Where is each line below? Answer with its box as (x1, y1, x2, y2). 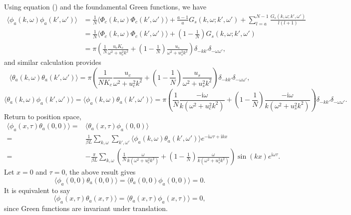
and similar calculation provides (4, 57, 101, 67)
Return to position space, (4, 111, 81, 121)
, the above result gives (65, 167, 136, 177)
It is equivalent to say (4, 185, 70, 195)
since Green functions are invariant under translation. (4, 203, 168, 213)
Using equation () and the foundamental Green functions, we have (4, 1, 207, 11)
